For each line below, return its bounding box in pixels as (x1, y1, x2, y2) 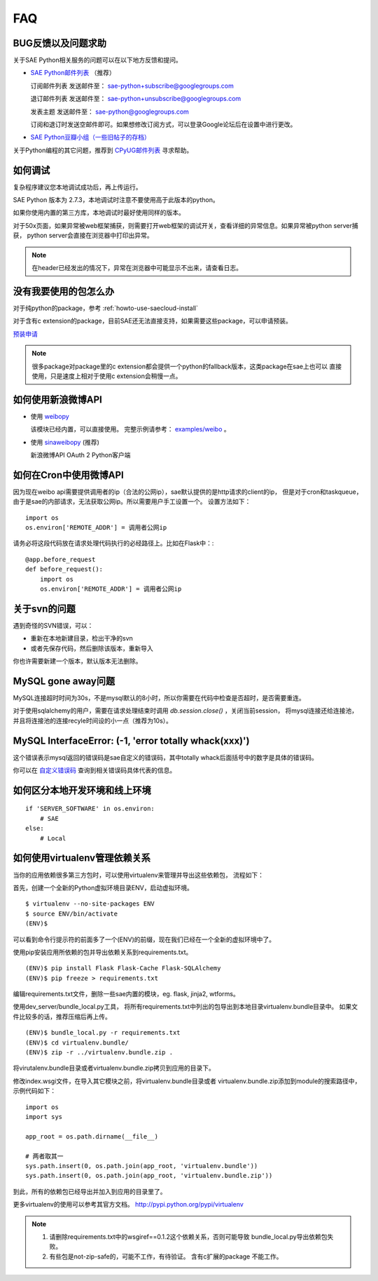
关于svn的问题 (13, 603, 76, 615)
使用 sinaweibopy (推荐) (30, 438, 99, 446)
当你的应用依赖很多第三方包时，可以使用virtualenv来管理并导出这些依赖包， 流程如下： (13, 871, 264, 879)
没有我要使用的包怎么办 (13, 285, 115, 297)
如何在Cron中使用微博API (13, 469, 124, 481)
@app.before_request (25, 555, 96, 563)
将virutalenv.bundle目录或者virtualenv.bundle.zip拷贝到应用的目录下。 (13, 1064, 215, 1073)
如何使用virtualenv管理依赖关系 (13, 852, 150, 864)
